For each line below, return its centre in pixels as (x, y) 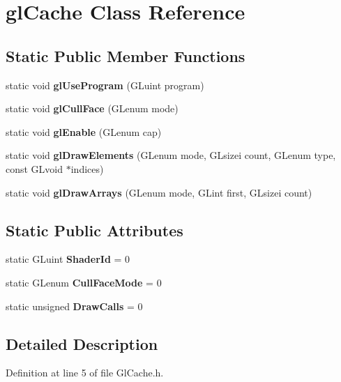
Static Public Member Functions (126, 55)
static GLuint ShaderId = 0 (68, 259)
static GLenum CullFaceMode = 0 (84, 282)
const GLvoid (35, 168)
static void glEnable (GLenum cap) (84, 131)
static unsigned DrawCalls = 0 (74, 306)
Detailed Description (82, 343)
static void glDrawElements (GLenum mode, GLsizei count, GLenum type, (171, 155)
